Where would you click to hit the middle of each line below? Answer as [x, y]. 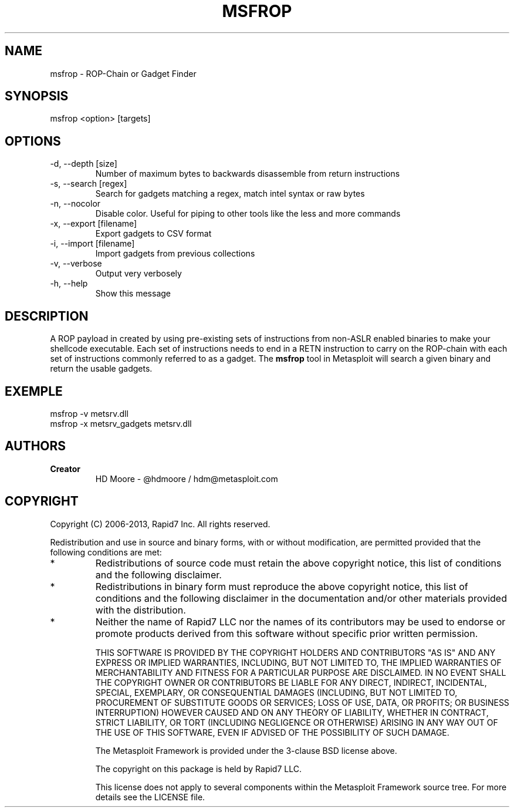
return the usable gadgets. [101, 369]
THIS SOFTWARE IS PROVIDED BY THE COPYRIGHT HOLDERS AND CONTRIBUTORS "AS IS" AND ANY [295, 652]
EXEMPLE [34, 391]
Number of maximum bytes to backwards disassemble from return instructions [248, 174]
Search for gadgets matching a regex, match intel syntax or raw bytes [230, 194]
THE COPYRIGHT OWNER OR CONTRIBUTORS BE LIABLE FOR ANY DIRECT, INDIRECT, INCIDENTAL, [291, 682]
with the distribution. [141, 610]
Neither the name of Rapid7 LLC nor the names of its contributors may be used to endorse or [300, 621]
